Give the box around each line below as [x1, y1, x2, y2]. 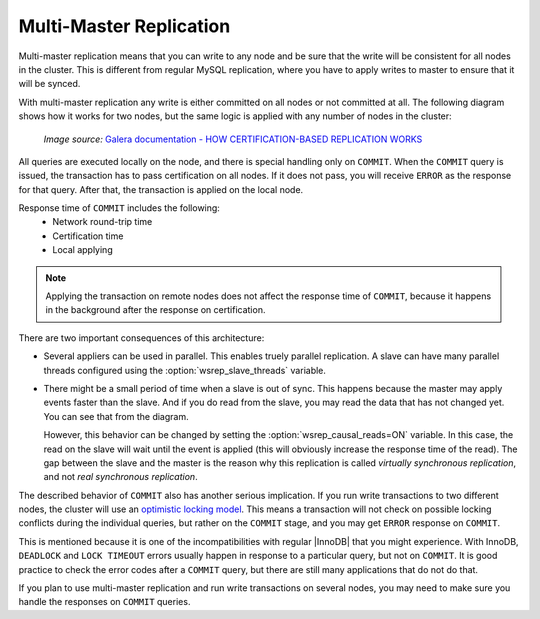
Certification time [52, 230, 124, 242]
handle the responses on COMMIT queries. [18, 596, 191, 608]
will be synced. [18, 78, 81, 90]
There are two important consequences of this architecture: [18, 331, 265, 344]
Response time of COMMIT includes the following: [18, 202, 220, 214]
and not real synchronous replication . [43, 471, 199, 483]
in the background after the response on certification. [45, 304, 266, 316]
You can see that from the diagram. [43, 410, 189, 422]
